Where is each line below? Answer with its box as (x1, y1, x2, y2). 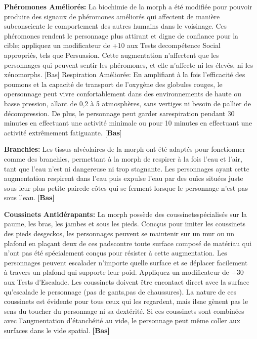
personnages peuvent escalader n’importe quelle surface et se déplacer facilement (4, 257, 248, 267)
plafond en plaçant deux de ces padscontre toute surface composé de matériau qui (4, 238, 252, 248)
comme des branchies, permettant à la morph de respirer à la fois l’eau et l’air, (4, 153, 242, 164)
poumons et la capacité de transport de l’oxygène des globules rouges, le (4, 79, 222, 89)
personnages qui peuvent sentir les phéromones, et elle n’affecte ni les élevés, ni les (4, 59, 253, 70)
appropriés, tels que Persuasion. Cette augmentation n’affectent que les (4, 49, 219, 60)
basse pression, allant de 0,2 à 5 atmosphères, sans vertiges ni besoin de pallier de (4, 98, 251, 108)
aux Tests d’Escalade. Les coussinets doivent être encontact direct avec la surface (4, 277, 250, 287)
